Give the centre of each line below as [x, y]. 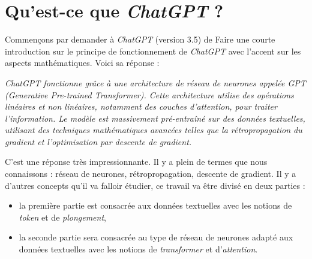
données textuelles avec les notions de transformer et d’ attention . [138, 249]
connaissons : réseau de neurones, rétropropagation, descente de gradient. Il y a [151, 174]
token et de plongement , [62, 217]
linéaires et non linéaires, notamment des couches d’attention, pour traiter [141, 106]
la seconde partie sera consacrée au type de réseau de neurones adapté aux [156, 237]
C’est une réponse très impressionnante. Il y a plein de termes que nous [136, 162]
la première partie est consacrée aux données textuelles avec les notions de [155, 205]
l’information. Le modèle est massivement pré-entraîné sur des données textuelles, [155, 118]
